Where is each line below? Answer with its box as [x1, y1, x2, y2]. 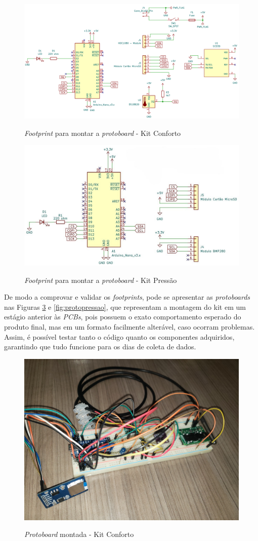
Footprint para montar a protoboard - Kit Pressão [24, 274, 177, 285]
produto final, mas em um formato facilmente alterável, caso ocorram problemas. [4, 321, 255, 332]
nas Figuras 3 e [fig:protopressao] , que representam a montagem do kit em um [4, 301, 246, 312]
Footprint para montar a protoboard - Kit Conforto [24, 127, 181, 138]
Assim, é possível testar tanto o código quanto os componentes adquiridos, [4, 331, 235, 342]
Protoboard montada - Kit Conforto [24, 529, 134, 539]
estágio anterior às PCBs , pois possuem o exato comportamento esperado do [4, 311, 241, 322]
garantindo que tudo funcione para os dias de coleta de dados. [4, 341, 196, 352]
